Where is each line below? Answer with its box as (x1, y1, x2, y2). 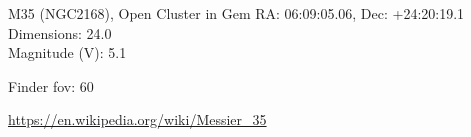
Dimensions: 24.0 (8, 22, 112, 43)
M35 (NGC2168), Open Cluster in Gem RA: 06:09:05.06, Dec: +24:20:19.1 (8, 3, 465, 23)
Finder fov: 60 (8, 75, 94, 96)
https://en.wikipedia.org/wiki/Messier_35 (8, 109, 267, 130)
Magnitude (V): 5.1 (8, 42, 127, 63)
